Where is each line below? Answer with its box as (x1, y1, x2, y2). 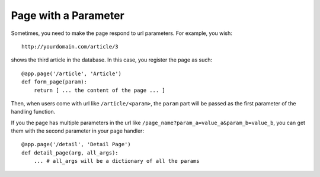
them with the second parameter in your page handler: (11, 127, 145, 134)
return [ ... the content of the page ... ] (33, 86, 165, 94)
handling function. (11, 108, 56, 115)
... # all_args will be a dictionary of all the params (33, 157, 200, 165)
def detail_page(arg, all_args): (21, 149, 119, 156)
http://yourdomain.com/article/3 (21, 43, 119, 50)
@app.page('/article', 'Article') (21, 70, 121, 77)
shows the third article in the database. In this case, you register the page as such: (11, 56, 213, 63)
